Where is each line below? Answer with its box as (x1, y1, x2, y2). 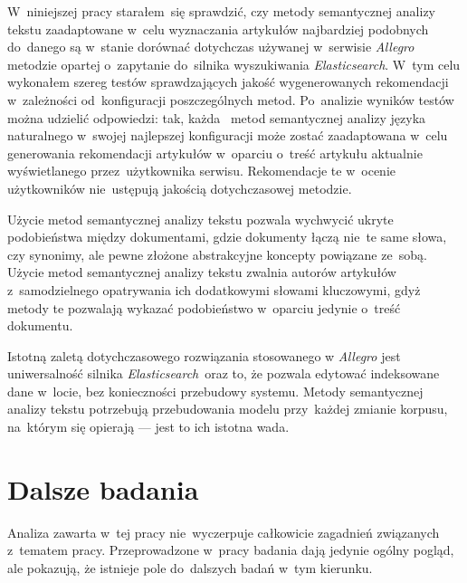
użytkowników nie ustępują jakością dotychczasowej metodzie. (7, 178, 352, 197)
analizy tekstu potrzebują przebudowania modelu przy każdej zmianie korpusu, (7, 399, 448, 418)
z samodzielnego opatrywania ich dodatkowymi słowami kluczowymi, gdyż (7, 280, 421, 299)
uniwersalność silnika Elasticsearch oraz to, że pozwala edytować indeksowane (7, 364, 440, 383)
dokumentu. (7, 316, 73, 335)
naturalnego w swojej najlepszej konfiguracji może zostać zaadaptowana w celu (7, 126, 448, 145)
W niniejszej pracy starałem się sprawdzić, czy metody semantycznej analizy (7, 2, 435, 20)
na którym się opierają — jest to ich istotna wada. (7, 417, 290, 436)
